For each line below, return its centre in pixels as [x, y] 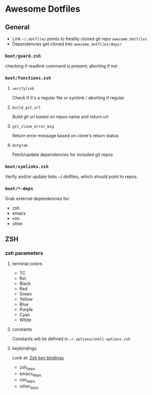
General [18, 27]
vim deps [27, 381]
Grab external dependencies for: [38, 198]
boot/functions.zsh [28, 78]
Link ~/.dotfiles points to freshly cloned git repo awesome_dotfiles [80, 39]
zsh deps [27, 368]
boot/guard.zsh [23, 56]
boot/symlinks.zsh [27, 166]
